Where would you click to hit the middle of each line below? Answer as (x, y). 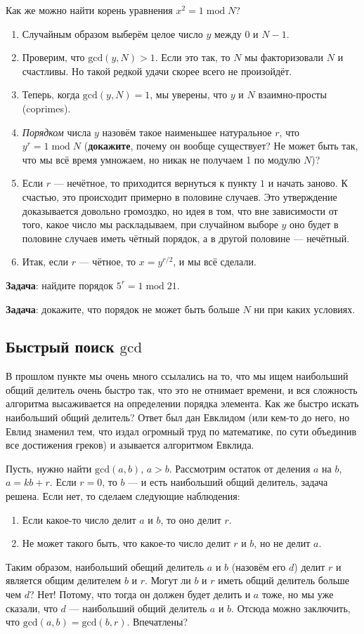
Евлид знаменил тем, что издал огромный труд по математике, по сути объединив (181, 431)
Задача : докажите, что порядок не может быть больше (123, 309)
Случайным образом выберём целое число (112, 33)
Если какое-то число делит (79, 519)
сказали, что (32, 608)
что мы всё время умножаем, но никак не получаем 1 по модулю (161, 159)
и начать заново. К (308, 183)
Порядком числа (57, 132)
